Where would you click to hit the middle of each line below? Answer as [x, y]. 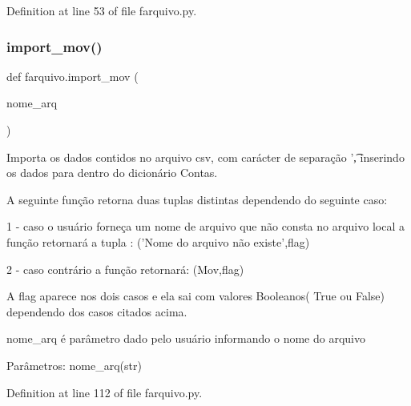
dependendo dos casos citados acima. [97, 311]
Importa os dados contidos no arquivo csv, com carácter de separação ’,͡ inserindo [205, 157]
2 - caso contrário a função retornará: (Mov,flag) [125, 269]
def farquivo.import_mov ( [73, 76]
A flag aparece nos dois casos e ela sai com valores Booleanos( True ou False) [195, 296]
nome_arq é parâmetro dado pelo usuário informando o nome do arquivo [186, 338]
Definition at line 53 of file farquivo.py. [102, 10]
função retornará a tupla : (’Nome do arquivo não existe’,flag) [158, 241]
